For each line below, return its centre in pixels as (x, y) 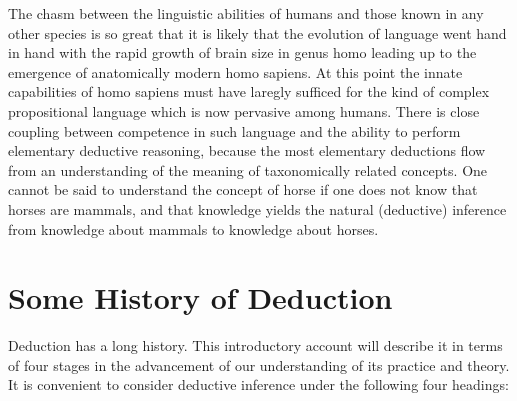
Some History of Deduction (200, 297)
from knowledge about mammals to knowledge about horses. (193, 228)
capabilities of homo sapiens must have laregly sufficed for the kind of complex (249, 91)
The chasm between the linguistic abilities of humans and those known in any (246, 13)
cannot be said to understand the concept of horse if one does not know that (243, 189)
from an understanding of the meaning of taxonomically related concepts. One (248, 169)
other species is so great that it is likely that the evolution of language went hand (257, 32)
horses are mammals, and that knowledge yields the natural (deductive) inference (257, 208)
